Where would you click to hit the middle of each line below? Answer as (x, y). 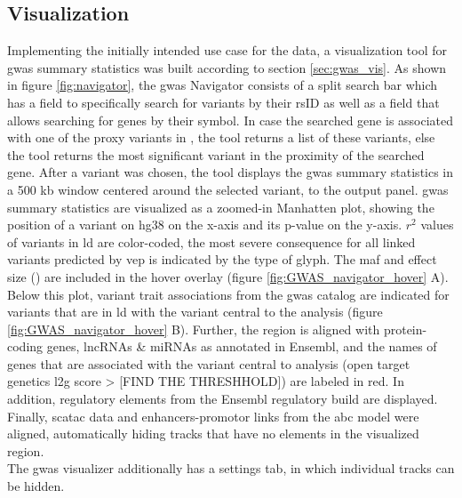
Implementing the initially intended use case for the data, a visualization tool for (227, 50)
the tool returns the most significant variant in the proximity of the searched (216, 154)
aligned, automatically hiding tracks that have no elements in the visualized (213, 434)
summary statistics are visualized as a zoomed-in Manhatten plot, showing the (221, 207)
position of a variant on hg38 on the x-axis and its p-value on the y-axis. (205, 225)
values (437, 225)
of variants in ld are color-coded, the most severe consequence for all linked (211, 241)
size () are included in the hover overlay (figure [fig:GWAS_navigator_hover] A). (228, 276)
